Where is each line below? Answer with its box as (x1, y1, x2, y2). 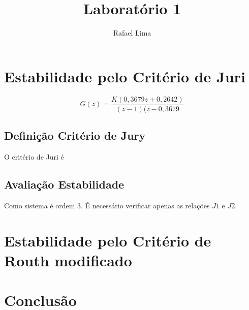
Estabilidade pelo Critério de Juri (4, 66, 245, 86)
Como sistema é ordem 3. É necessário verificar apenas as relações (4, 200, 210, 210)
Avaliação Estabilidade (4, 176, 124, 192)
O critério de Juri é (4, 151, 64, 162)
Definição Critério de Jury (4, 128, 146, 143)
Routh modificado (4, 250, 132, 270)
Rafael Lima (113, 27, 151, 38)
